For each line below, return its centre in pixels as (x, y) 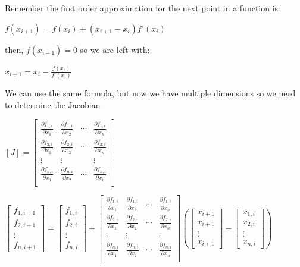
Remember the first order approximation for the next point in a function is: (143, 8)
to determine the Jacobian (53, 104)
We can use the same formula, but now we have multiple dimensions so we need (150, 93)
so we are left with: (115, 49)
